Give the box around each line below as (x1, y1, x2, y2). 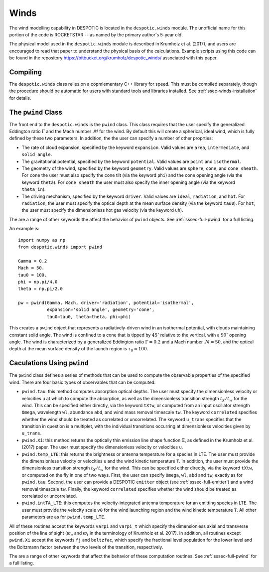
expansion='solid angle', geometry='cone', (46, 307, 155, 312)
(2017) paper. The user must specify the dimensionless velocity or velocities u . (21, 444, 183, 450)
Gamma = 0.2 (18, 258, 47, 264)
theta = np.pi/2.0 (18, 286, 63, 291)
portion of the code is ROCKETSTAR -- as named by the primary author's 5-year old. (9, 31, 183, 37)
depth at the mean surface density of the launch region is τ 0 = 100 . (9, 346, 148, 353)
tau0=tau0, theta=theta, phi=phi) (46, 314, 132, 319)
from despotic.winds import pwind (18, 244, 102, 250)
